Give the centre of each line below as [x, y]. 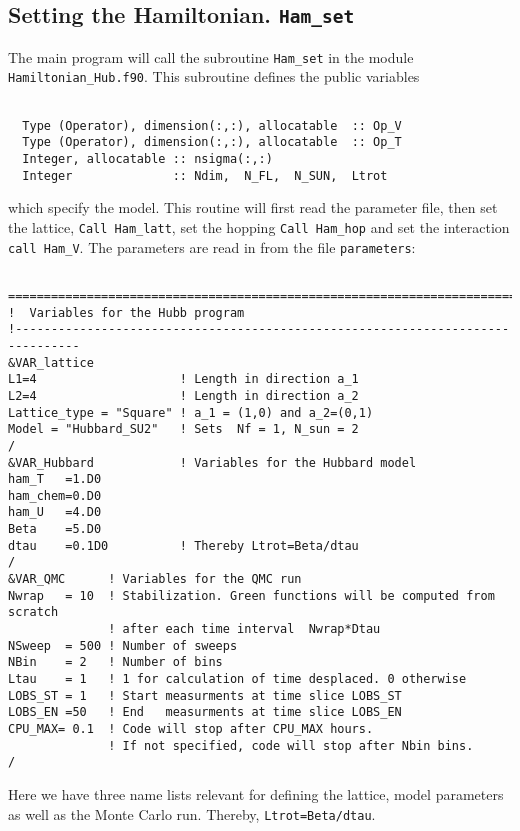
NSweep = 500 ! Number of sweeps [123, 645]
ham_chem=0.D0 [55, 495]
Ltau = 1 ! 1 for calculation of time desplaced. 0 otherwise [237, 679]
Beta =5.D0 [55, 529]
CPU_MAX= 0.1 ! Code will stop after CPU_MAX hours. [191, 729]
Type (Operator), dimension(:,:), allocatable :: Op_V [212, 125]
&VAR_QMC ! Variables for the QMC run [155, 579]
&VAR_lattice [51, 362]
